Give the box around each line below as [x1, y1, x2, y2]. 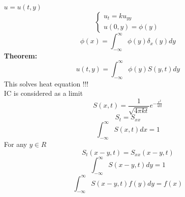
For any [4, 139, 27, 149]
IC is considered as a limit [4, 88, 83, 98]
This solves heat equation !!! [4, 78, 89, 88]
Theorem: [4, 50, 37, 60]
